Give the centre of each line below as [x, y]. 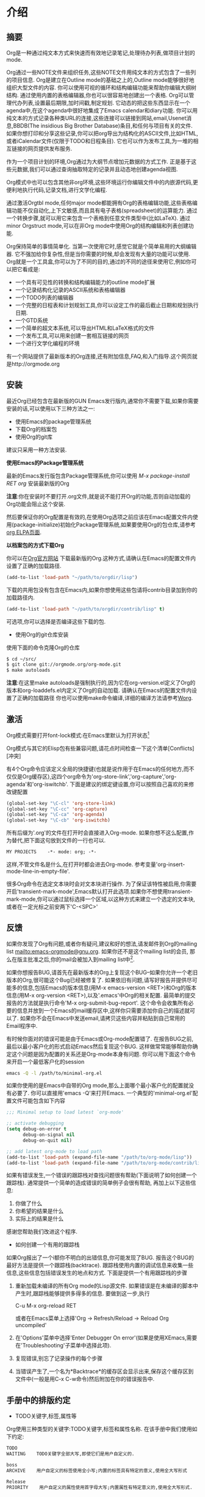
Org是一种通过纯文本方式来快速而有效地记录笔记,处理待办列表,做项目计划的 [101, 53]
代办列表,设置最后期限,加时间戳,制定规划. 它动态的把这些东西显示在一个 [101, 103]
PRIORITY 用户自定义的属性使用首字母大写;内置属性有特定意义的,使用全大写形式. [99, 1487]
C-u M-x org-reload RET [46, 1306]
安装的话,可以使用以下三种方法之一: [51, 408]
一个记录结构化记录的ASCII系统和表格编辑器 [70, 290]
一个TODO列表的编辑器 [44, 297]
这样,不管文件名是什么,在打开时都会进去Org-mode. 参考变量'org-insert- [96, 864]
